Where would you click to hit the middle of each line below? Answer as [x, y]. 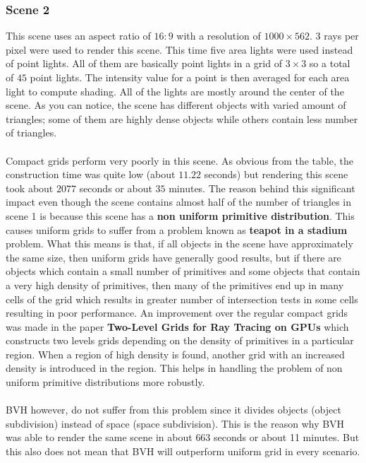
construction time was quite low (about [91, 174]
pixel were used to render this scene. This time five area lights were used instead [179, 49]
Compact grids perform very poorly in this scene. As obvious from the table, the [179, 160]
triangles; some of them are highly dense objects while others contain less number [182, 118]
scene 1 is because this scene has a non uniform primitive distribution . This [180, 215]
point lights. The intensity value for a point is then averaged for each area [190, 77]
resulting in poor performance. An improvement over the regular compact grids [177, 313]
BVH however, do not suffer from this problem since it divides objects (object [173, 410]
